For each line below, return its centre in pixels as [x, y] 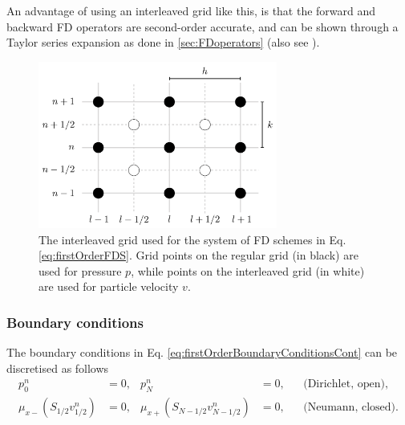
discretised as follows [58, 368]
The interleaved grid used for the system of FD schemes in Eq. [192, 239]
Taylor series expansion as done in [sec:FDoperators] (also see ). [163, 42]
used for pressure [80, 270]
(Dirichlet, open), [346, 384]
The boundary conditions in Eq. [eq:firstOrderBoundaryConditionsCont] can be [202, 352]
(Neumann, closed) [349, 408]
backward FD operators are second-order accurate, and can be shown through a [202, 26]
